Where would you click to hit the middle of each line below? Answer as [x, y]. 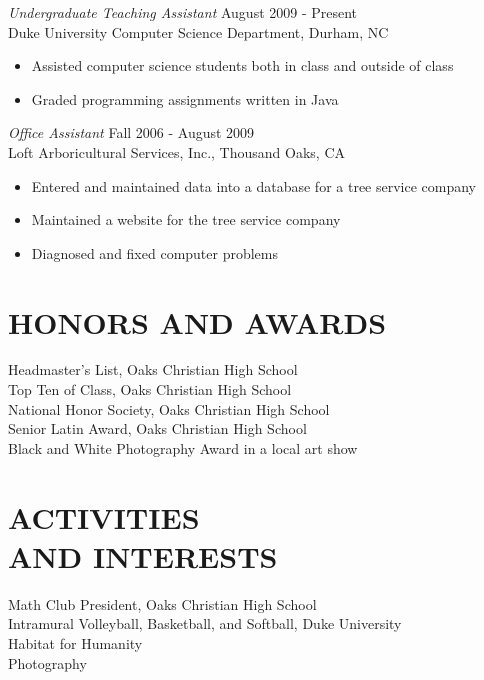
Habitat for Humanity [75, 642]
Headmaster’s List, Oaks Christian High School [153, 369]
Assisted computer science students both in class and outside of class [242, 65]
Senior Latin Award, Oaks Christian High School [157, 428]
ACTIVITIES [104, 516]
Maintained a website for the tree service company [186, 219]
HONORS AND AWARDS [197, 321]
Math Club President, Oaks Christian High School [162, 603]
